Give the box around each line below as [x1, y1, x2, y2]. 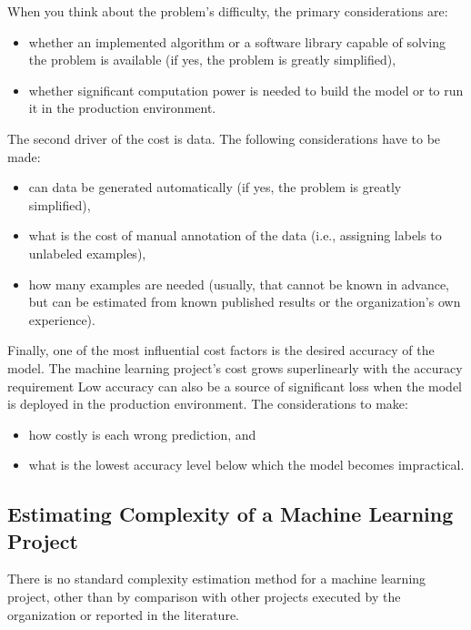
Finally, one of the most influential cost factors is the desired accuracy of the [7, 340, 435, 360]
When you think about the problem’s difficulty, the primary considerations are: [7, 2, 448, 20]
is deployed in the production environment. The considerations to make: [7, 394, 408, 413]
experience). [28, 310, 95, 329]
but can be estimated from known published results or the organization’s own [28, 292, 461, 311]
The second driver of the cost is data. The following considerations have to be [7, 128, 441, 147]
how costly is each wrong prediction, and [28, 424, 256, 443]
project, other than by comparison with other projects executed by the [7, 587, 401, 606]
